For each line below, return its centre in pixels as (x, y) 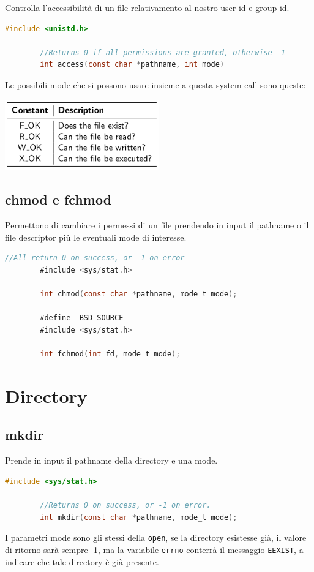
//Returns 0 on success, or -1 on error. (125, 506)
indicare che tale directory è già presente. (82, 561)
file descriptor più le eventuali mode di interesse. (96, 237)
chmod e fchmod (58, 199)
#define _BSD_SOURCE (82, 318)
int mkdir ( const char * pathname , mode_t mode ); (139, 517)
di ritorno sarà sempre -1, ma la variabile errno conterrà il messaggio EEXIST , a (154, 549)
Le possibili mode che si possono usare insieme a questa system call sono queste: (155, 84)
